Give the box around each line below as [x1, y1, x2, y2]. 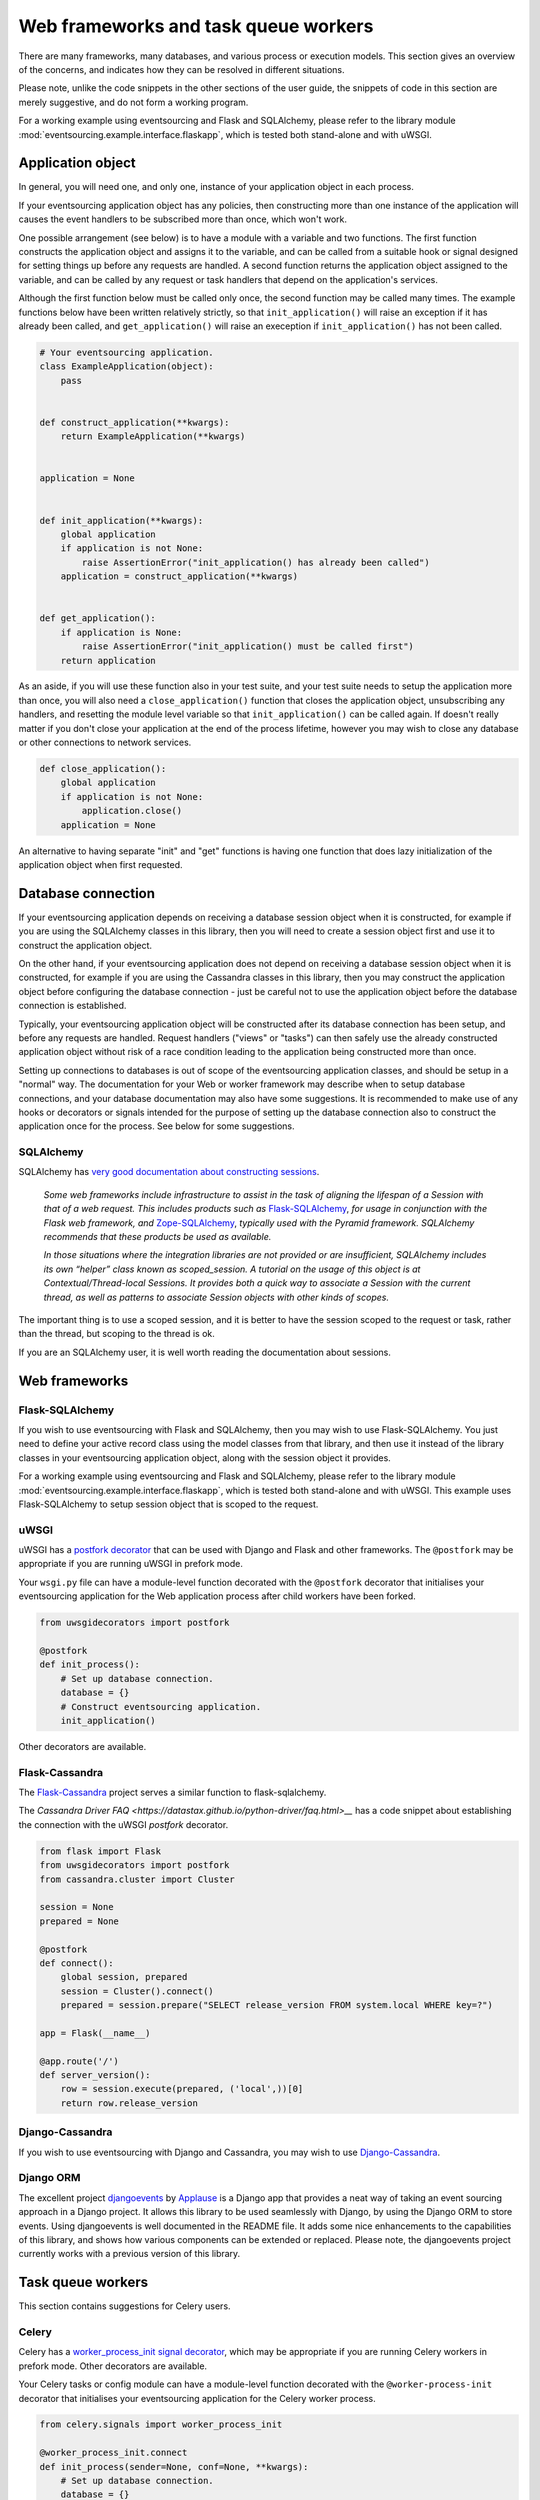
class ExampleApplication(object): [39, 361, 214, 372]
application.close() [81, 805, 183, 817]
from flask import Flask [39, 1845, 162, 1857]
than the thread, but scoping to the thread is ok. [18, 1328, 215, 1340]
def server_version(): [39, 2070, 151, 2081]
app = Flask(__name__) [39, 2027, 151, 2039]
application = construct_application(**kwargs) [60, 571, 299, 582]
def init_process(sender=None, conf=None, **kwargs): [39, 2461, 309, 2472]
